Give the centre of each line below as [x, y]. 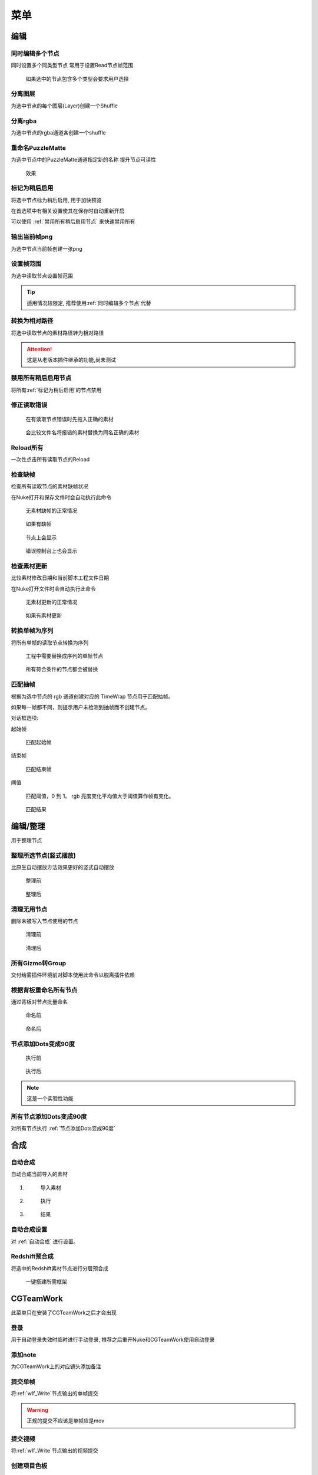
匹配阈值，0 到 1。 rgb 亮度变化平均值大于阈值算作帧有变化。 [100, 796]
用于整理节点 [26, 840]
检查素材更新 [29, 566]
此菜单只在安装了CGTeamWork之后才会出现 [64, 1313]
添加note [24, 1355]
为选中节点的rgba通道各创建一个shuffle [58, 132]
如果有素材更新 [44, 615]
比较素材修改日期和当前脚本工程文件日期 [60, 578]
